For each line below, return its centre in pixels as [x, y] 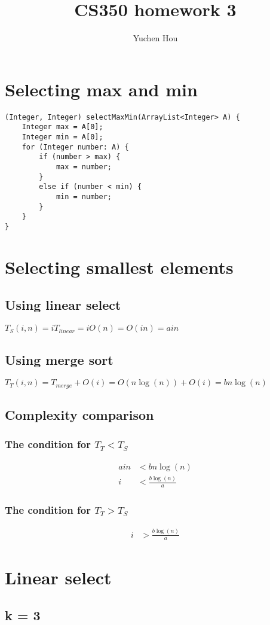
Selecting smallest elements [119, 266]
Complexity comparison [79, 415]
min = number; [84, 196]
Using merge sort [59, 359]
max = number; [84, 167]
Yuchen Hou [155, 38]
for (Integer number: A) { [75, 147]
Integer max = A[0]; [62, 127]
